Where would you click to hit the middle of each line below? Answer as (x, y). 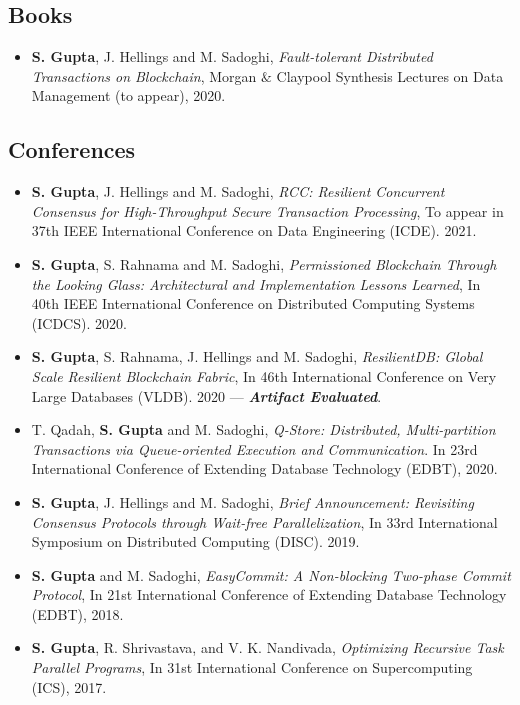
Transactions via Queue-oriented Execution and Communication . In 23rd (254, 448)
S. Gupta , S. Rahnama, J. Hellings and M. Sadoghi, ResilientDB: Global (257, 356)
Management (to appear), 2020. (128, 95)
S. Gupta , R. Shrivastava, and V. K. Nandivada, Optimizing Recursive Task (267, 647)
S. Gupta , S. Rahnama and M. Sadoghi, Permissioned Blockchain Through (264, 263)
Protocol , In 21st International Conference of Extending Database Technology (269, 594)
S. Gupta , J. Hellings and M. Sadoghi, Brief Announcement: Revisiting (252, 501)
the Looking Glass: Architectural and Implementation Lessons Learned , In (256, 283)
